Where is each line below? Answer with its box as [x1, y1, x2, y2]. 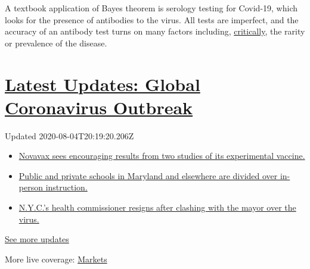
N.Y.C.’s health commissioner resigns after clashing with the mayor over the [18, 201, 296, 214]
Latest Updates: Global [5, 71, 200, 96]
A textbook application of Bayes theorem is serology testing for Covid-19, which [5, 2, 297, 14]
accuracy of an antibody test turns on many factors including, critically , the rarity [5, 25, 305, 37]
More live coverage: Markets [5, 252, 107, 265]
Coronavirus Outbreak [5, 95, 193, 119]
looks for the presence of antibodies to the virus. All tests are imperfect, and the [5, 13, 299, 26]
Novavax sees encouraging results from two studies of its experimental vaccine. [18, 149, 305, 162]
